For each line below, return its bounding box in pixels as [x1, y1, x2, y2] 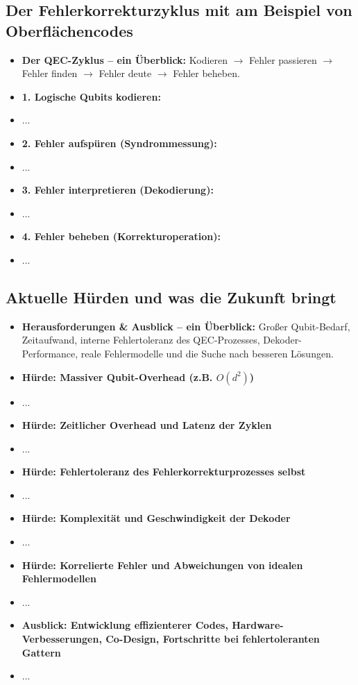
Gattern [22, 645, 61, 659]
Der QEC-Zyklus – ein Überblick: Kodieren [22, 52, 228, 67]
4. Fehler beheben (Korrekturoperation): [22, 229, 221, 244]
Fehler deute [99, 66, 152, 81]
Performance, [22, 346, 78, 360]
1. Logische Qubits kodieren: [22, 89, 161, 103]
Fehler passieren [249, 52, 317, 67]
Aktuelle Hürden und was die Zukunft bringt [6, 286, 336, 307]
